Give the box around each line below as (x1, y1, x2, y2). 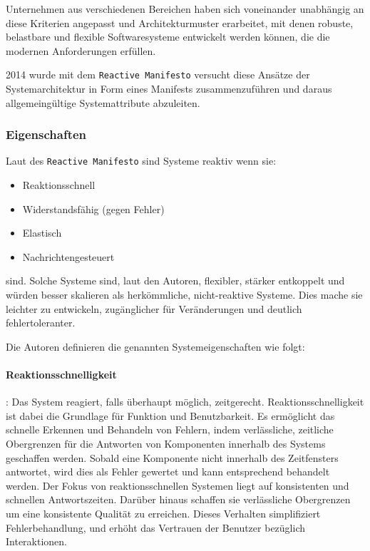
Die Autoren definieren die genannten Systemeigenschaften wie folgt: (6, 339, 305, 354)
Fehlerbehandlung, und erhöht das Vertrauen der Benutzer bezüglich (6, 520, 305, 535)
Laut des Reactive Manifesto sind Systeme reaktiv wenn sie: (6, 153, 277, 168)
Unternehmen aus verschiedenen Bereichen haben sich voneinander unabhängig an (6, 1, 364, 16)
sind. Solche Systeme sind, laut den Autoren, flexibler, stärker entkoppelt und (6, 273, 345, 288)
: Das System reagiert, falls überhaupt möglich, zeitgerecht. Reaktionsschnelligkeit (6, 394, 364, 409)
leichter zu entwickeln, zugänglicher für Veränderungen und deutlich (6, 301, 302, 316)
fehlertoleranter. (6, 315, 76, 330)
